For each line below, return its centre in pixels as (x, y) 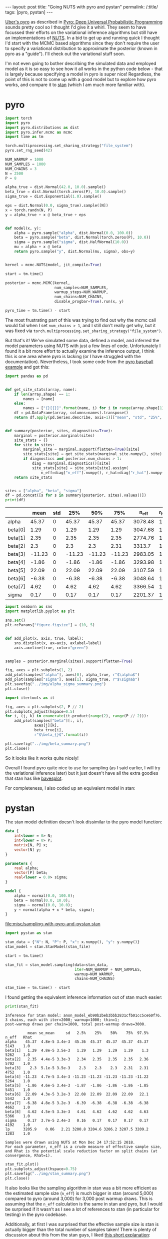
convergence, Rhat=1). (29, 1156)
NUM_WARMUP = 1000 (24, 160)
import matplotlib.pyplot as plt (40, 611)
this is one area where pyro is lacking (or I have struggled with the (73, 356)
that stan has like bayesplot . (34, 778)
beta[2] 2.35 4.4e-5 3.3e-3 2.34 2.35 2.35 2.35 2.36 (77, 1059)
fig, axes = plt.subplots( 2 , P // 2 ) (44, 707)
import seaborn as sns (29, 607)
